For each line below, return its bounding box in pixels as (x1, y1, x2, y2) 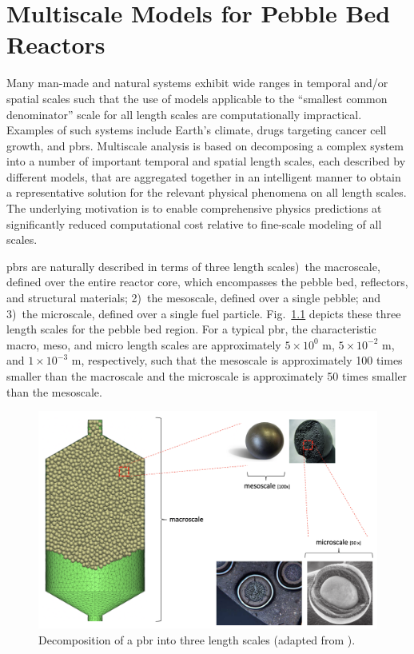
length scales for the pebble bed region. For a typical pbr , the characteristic (6, 321, 376, 337)
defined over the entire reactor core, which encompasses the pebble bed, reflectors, (6, 273, 408, 290)
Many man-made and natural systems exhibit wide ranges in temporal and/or (6, 74, 388, 91)
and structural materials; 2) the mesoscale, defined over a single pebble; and (6, 289, 380, 306)
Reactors (6, 28, 105, 61)
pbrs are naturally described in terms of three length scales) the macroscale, (6, 257, 380, 274)
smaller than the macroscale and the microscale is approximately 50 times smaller (6, 368, 408, 384)
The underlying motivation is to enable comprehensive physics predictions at (6, 200, 382, 217)
